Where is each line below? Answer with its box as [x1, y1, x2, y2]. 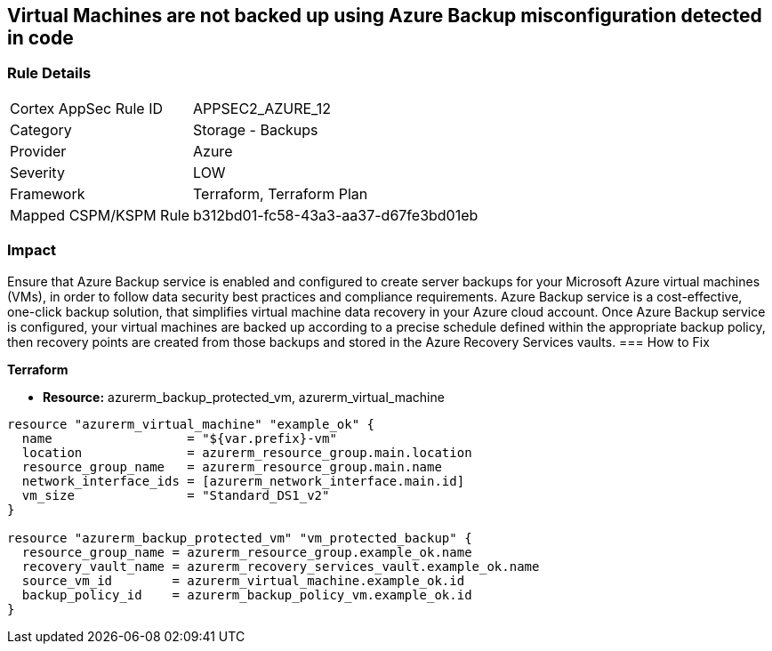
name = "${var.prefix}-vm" [21, 430, 337, 446]
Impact [7, 241, 57, 260]
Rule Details [7, 64, 92, 83]
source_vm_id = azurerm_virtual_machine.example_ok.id [21, 573, 465, 588]
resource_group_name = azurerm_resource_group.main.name [21, 459, 442, 474]
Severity [10, 163, 65, 181]
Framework [10, 184, 85, 203]
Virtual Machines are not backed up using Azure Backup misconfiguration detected [7, 4, 762, 27]
